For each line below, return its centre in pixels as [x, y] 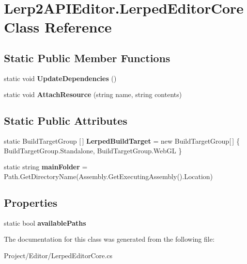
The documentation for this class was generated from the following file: [109, 239]
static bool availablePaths [45, 223]
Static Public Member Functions [87, 58]
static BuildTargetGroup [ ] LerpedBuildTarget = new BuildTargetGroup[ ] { [122, 141]
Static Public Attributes [66, 121]
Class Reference [58, 27]
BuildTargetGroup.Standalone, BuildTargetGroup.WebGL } [93, 150]
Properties [31, 202]
